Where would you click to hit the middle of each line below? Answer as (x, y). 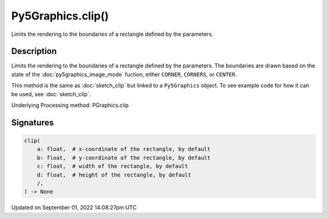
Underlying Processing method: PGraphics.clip (70, 105)
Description (34, 51)
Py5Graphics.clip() (60, 16)
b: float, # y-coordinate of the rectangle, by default (124, 158)
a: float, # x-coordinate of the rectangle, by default (124, 149)
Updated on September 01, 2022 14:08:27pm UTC (74, 207)
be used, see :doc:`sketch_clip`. (51, 94)
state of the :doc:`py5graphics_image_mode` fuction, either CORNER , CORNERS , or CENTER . (124, 74)
